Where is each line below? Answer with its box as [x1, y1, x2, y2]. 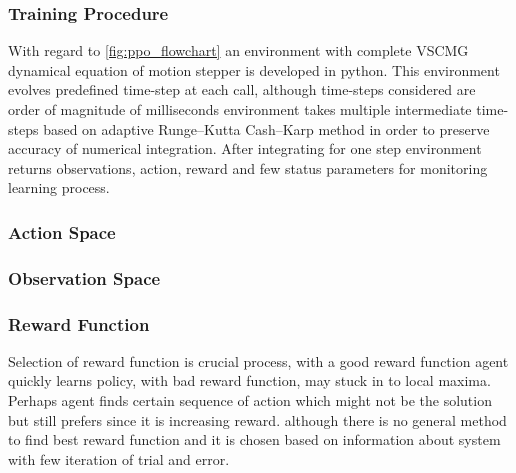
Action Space [8, 219, 116, 244]
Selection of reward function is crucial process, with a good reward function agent [8, 350, 509, 371]
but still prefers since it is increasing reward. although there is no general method [8, 409, 507, 430]
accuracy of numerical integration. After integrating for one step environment [8, 138, 482, 159]
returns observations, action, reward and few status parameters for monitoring [8, 157, 488, 178]
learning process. [8, 177, 110, 198]
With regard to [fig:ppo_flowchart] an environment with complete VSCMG [8, 40, 469, 61]
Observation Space [8, 265, 161, 290]
